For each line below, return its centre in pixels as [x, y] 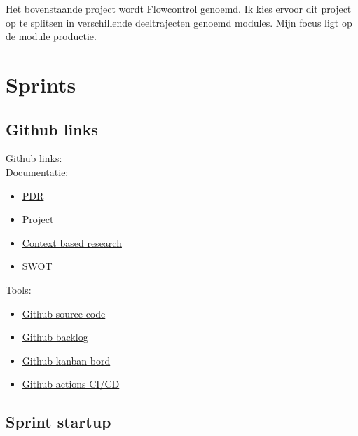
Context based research [72, 242]
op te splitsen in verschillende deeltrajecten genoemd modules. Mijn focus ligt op [179, 22]
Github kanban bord [66, 360]
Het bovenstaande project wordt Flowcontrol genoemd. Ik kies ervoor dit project [179, 8]
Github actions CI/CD [71, 384]
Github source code [64, 313]
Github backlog [55, 337]
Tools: [19, 289]
